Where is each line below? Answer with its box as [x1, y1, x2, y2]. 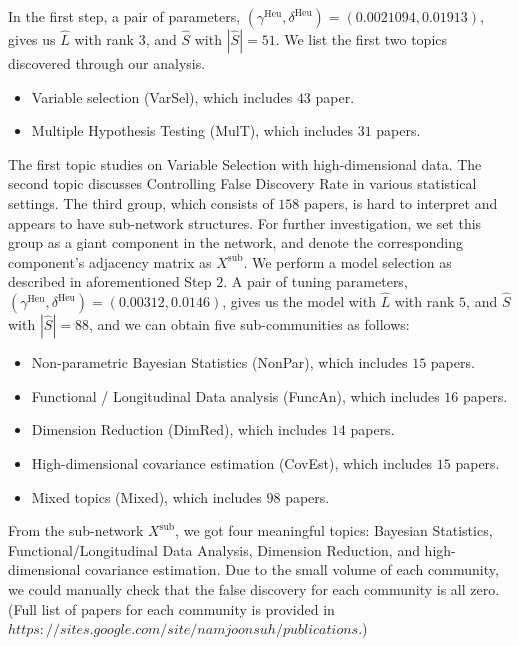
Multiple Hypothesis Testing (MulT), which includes [31, 120, 353, 141]
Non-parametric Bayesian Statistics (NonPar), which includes [31, 352, 408, 373]
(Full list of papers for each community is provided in [8, 598, 335, 619]
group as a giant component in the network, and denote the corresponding [8, 232, 463, 253]
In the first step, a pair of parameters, [8, 6, 241, 26]
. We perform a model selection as [243, 251, 452, 272]
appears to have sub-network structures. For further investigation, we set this [8, 212, 482, 233]
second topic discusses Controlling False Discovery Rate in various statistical [8, 173, 477, 194]
